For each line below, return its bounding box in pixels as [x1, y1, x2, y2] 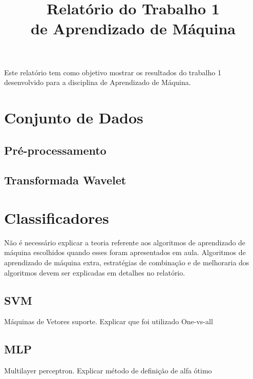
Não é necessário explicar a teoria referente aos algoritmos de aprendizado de [4, 237, 246, 247]
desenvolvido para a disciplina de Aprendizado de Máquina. [4, 77, 191, 88]
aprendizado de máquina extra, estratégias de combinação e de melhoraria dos [4, 257, 249, 267]
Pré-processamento [4, 142, 107, 158]
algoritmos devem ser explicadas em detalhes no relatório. [4, 267, 185, 278]
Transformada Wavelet [4, 172, 126, 188]
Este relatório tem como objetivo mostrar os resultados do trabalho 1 [4, 67, 221, 77]
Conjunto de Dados [4, 107, 143, 128]
